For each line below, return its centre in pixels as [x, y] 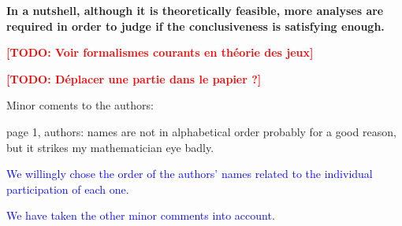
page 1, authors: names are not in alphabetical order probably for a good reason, [201, 131]
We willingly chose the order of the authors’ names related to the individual [190, 174]
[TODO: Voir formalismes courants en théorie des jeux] [160, 52]
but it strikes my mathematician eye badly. [110, 147]
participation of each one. [68, 189]
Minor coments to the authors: [80, 105]
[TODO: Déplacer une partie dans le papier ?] [134, 78]
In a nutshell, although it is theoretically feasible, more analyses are [195, 10]
